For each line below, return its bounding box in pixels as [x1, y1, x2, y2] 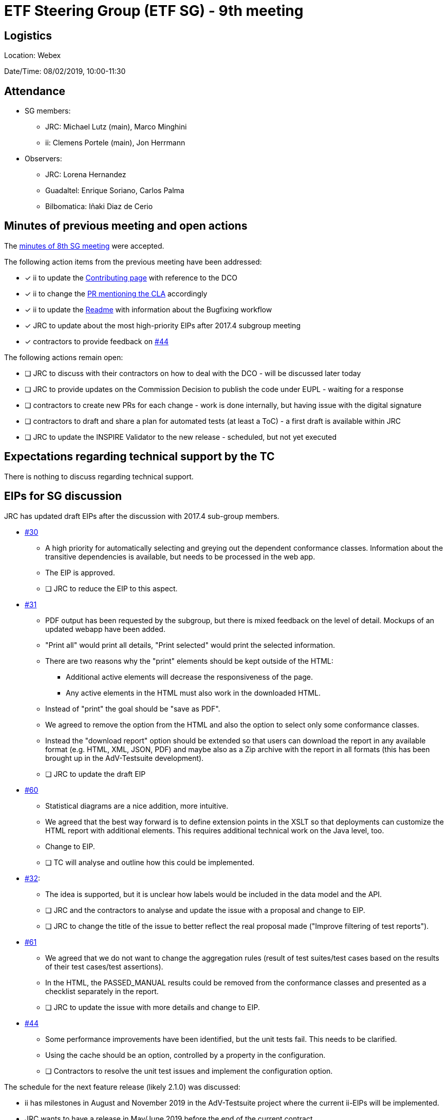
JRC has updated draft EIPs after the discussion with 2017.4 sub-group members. [4, 511, 279, 520]
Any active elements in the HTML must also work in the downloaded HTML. [66, 688, 321, 697]
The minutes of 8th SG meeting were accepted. [4, 241, 164, 250]
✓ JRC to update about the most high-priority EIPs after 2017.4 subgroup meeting [25, 321, 301, 330]
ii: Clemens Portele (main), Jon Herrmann [45, 138, 185, 147]
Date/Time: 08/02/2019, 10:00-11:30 [4, 67, 126, 76]
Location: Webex [4, 51, 61, 60]
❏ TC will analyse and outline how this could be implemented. [45, 857, 255, 867]
